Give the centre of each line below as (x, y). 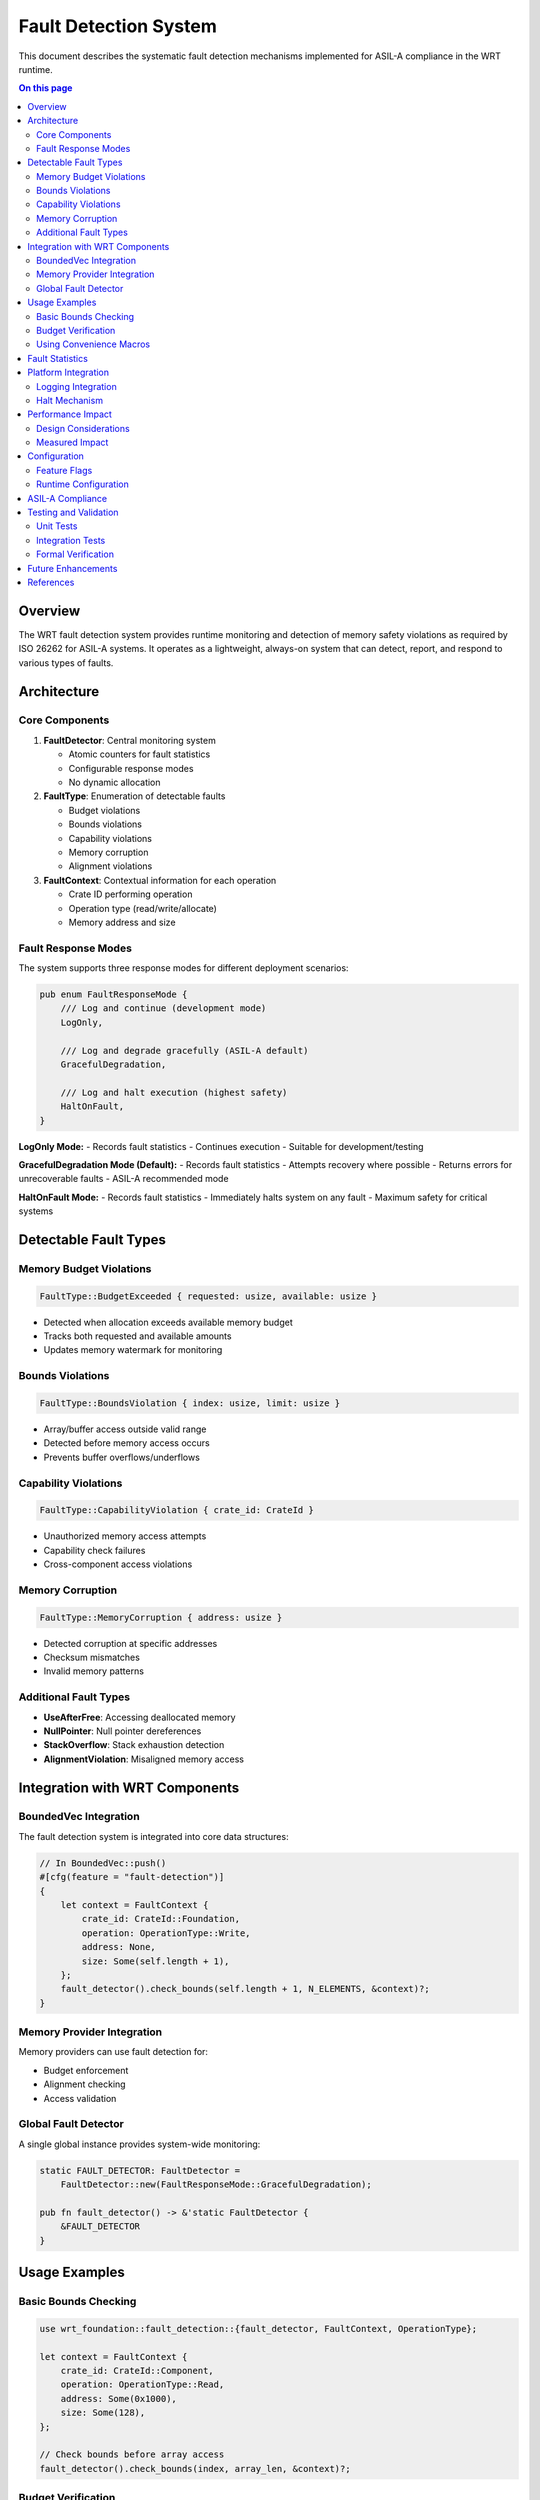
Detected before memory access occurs (126, 1443)
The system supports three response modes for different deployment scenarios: (183, 968)
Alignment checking (84, 2084)
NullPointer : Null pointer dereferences (122, 1731)
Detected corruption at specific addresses (130, 1643)
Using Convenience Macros (93, 344)
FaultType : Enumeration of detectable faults (134, 796)
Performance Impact (69, 414)
